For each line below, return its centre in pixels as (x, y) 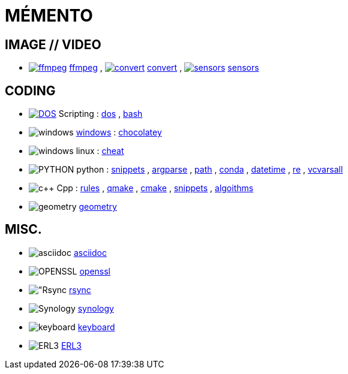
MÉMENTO (49, 16)
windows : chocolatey (119, 132)
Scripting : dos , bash (100, 114)
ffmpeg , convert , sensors (164, 68)
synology (96, 308)
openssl (95, 271)
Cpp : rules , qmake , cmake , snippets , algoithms (155, 188)
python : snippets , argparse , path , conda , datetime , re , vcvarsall (210, 170)
